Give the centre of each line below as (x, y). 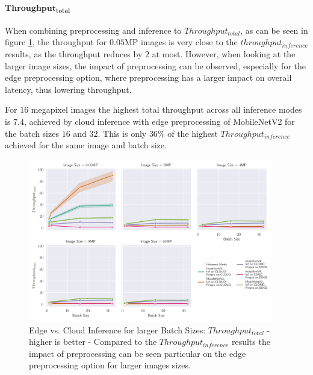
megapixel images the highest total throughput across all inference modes (166, 109)
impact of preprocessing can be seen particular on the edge (138, 353)
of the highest (193, 133)
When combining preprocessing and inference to (93, 30)
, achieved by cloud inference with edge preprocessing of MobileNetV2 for (159, 121)
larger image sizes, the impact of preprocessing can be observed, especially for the (155, 65)
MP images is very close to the (181, 42)
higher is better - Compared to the (93, 342)
